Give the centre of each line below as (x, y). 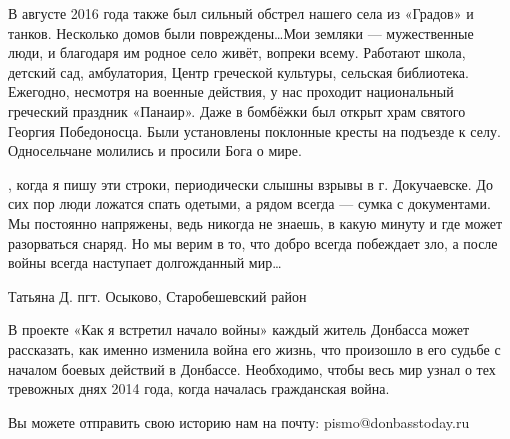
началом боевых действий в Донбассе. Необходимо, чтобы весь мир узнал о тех (252, 368)
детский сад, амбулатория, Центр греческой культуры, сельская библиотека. (238, 71)
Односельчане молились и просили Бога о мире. (155, 150)
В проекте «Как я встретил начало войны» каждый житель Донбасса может (239, 329)
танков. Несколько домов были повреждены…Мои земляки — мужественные (241, 32)
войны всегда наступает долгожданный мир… (145, 262)
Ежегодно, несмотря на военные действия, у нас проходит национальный (231, 91)
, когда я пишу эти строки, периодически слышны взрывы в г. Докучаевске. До (250, 183)
